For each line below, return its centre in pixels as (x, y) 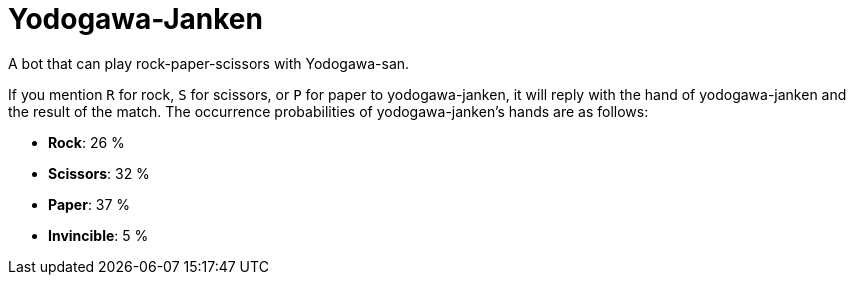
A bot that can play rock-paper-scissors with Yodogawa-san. (209, 63)
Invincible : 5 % (98, 235)
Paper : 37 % (89, 204)
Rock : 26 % (86, 142)
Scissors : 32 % (99, 173)
